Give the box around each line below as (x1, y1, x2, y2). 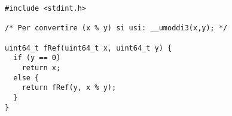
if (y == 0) (13, 54, 61, 62)
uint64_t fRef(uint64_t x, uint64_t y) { (5, 43, 172, 52)
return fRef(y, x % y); (22, 83, 117, 92)
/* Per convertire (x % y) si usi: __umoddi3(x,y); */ (5, 24, 228, 33)
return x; (22, 63, 61, 72)
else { (13, 73, 39, 82)
